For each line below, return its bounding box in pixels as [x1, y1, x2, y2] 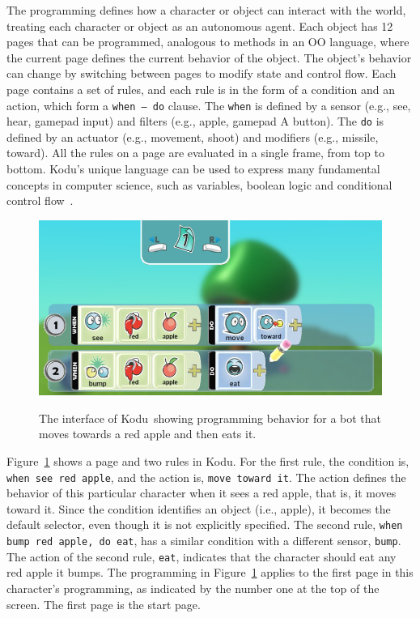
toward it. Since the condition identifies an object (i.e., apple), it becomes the [6, 500, 391, 517]
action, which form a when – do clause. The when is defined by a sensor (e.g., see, [6, 96, 411, 113]
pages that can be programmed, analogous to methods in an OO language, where [6, 33, 409, 50]
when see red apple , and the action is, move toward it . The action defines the [6, 468, 406, 485]
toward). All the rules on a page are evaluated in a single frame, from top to [6, 144, 384, 161]
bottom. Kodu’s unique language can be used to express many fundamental [6, 160, 380, 177]
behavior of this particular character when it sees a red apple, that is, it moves [6, 484, 397, 501]
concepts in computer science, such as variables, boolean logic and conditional [6, 176, 392, 193]
